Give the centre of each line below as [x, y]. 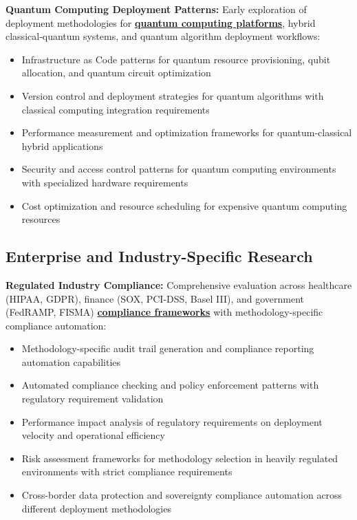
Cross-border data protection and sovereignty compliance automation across [182, 495]
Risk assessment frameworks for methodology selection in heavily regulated [180, 458]
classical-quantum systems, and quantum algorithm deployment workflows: [163, 36]
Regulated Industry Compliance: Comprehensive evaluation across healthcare [179, 284]
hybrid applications [62, 145]
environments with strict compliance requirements [127, 472]
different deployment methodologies [96, 508]
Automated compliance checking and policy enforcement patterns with [170, 385]
